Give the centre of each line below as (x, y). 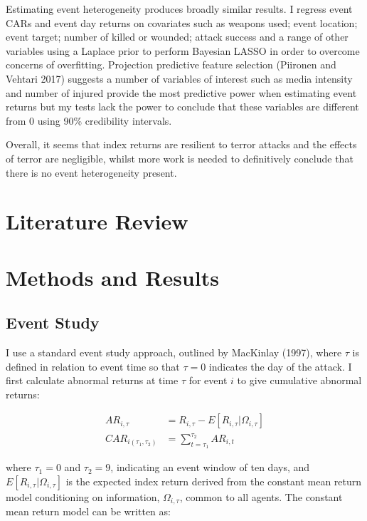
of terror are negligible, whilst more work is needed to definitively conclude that (180, 158)
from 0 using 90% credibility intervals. (89, 120)
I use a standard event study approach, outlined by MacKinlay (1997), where (174, 352)
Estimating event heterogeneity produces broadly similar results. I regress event (179, 9)
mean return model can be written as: (88, 511)
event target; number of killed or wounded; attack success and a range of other (177, 37)
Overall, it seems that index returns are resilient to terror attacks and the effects (181, 144)
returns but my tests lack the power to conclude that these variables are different (182, 107)
